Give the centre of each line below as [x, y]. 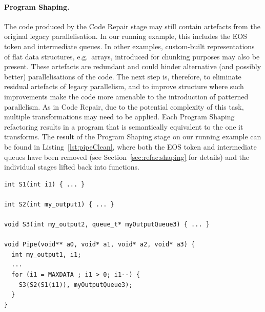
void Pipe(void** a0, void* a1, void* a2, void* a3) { [100, 245]
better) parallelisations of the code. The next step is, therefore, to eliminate [123, 76]
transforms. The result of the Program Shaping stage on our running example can [133, 137]
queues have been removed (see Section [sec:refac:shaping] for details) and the [127, 157]
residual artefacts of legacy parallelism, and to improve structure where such [124, 86]
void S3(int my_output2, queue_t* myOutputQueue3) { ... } [107, 225]
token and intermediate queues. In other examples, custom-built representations [129, 46]
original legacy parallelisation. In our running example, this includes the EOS [126, 36]
